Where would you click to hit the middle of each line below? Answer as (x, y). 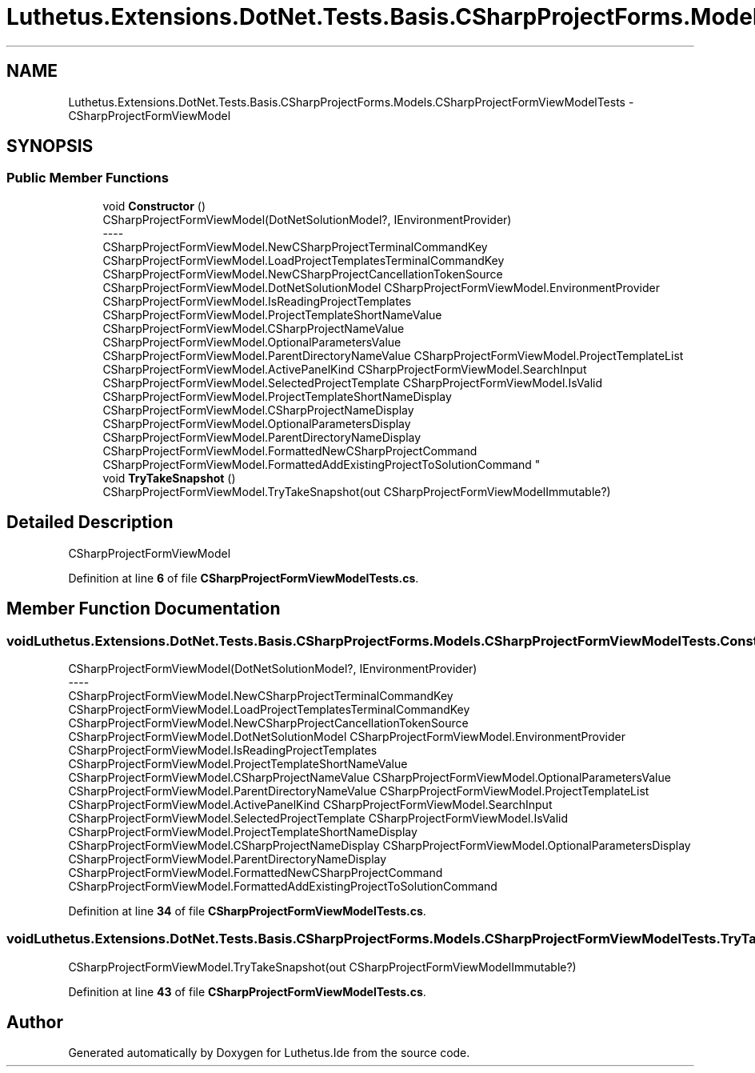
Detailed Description (90, 522)
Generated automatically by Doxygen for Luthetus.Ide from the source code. (269, 1053)
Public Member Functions (88, 178)
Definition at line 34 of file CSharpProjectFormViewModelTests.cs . (247, 911)
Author (35, 1023)
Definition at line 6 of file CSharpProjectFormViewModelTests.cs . (244, 578)
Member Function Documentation (144, 609)
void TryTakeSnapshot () (169, 478)
